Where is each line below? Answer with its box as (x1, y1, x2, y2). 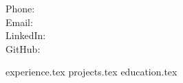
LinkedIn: (6, 28, 46, 43)
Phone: (6, 1, 35, 15)
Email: (6, 14, 33, 29)
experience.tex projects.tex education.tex (6, 64, 177, 79)
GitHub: (6, 41, 41, 56)
